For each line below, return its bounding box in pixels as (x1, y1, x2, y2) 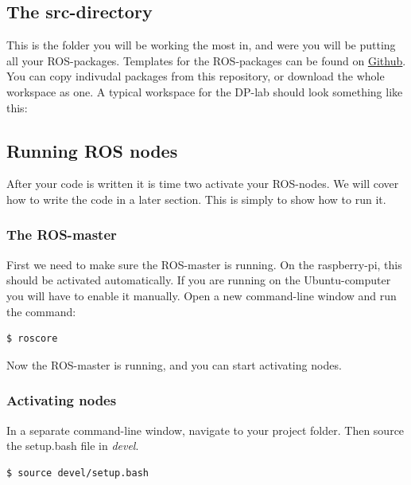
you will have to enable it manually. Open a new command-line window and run (6, 287, 397, 303)
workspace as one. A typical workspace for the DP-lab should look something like (6, 83, 403, 100)
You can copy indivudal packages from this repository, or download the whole (6, 68, 385, 84)
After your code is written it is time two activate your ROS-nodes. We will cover (6, 175, 399, 192)
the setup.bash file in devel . (6, 437, 139, 454)
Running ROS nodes (6, 138, 178, 162)
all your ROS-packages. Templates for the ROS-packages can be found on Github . (6, 52, 406, 68)
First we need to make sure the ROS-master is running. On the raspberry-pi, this (6, 256, 402, 272)
